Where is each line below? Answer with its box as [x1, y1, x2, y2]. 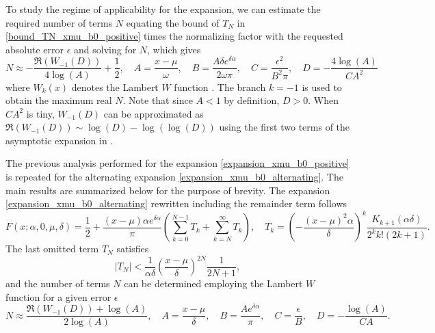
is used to [302, 79, 342, 94]
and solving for [74, 42, 137, 56]
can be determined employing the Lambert [124, 276, 303, 291]
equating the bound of [126, 15, 220, 29]
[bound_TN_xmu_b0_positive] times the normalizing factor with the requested [5, 29, 343, 43]
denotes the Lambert [71, 79, 159, 94]
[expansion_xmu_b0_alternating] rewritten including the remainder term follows [5, 196, 347, 211]
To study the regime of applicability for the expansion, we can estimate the [5, 2, 321, 16]
